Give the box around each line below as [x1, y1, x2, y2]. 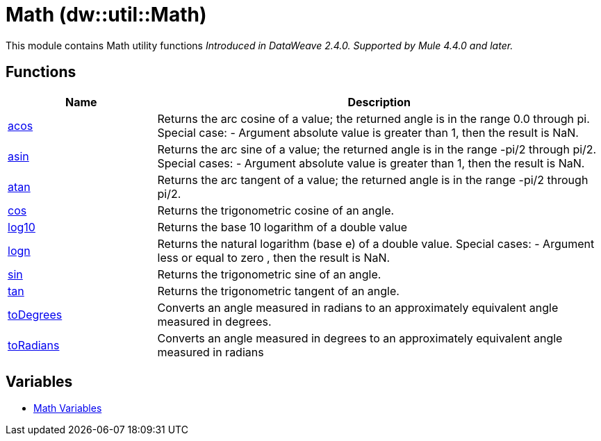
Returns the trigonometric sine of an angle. [157, 267, 381, 281]
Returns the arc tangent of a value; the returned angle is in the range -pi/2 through [157, 172, 588, 187]
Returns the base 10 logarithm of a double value [157, 219, 408, 234]
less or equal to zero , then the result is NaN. [157, 250, 390, 265]
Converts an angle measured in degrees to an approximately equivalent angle [157, 331, 563, 345]
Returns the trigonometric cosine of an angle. [157, 203, 395, 217]
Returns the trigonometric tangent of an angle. [157, 283, 400, 298]
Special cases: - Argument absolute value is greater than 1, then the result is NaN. [157, 156, 585, 170]
